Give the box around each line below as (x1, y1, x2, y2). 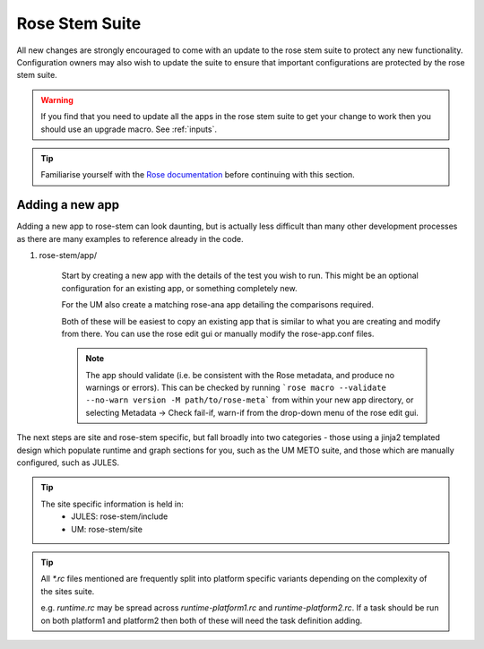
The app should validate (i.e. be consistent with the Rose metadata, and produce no (85, 369, 394, 380)
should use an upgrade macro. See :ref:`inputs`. (40, 124, 217, 134)
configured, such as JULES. (16, 457, 120, 468)
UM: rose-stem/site (71, 524, 143, 534)
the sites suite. (40, 585, 95, 596)
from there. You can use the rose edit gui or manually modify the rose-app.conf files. (61, 328, 375, 339)
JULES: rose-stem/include (71, 511, 169, 522)
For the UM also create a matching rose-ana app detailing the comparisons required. (61, 299, 374, 310)
